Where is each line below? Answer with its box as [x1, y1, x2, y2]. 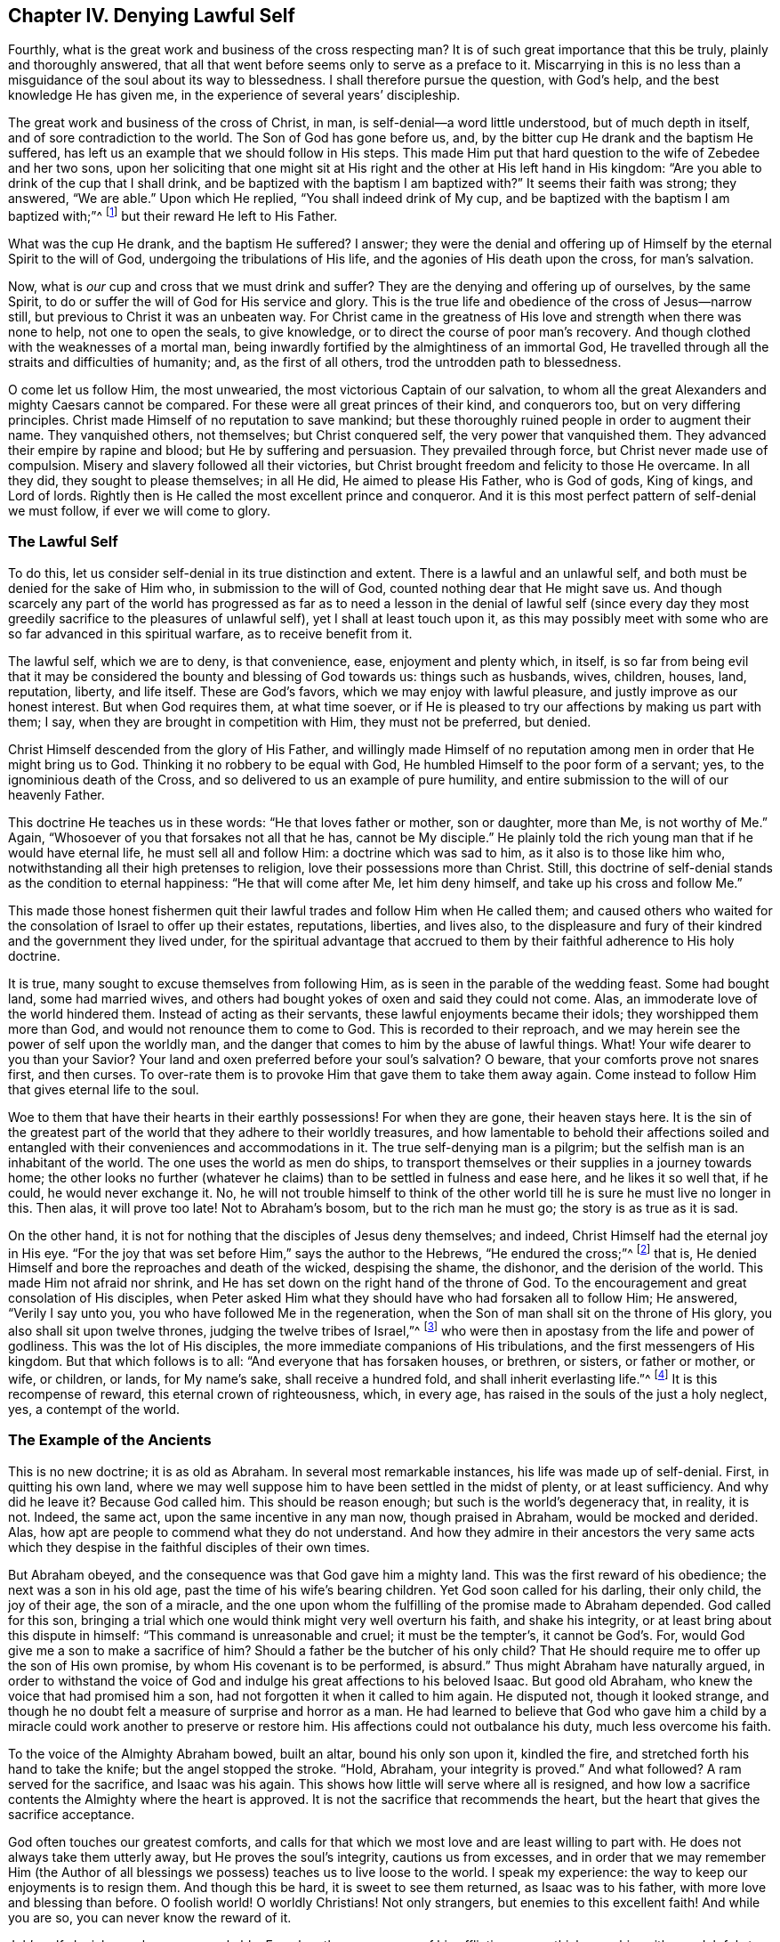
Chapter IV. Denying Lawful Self [8, 4, 295, 27]
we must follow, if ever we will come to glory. [8, 503, 271, 519]
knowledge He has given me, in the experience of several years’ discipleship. [8, 87, 461, 103]
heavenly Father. [8, 786, 105, 802]
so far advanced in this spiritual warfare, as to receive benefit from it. [8, 625, 413, 641]
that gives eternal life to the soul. [8, 1081, 199, 1097]
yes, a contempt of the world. [8, 1401, 181, 1417]
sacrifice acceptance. [8, 1806, 135, 1822]
